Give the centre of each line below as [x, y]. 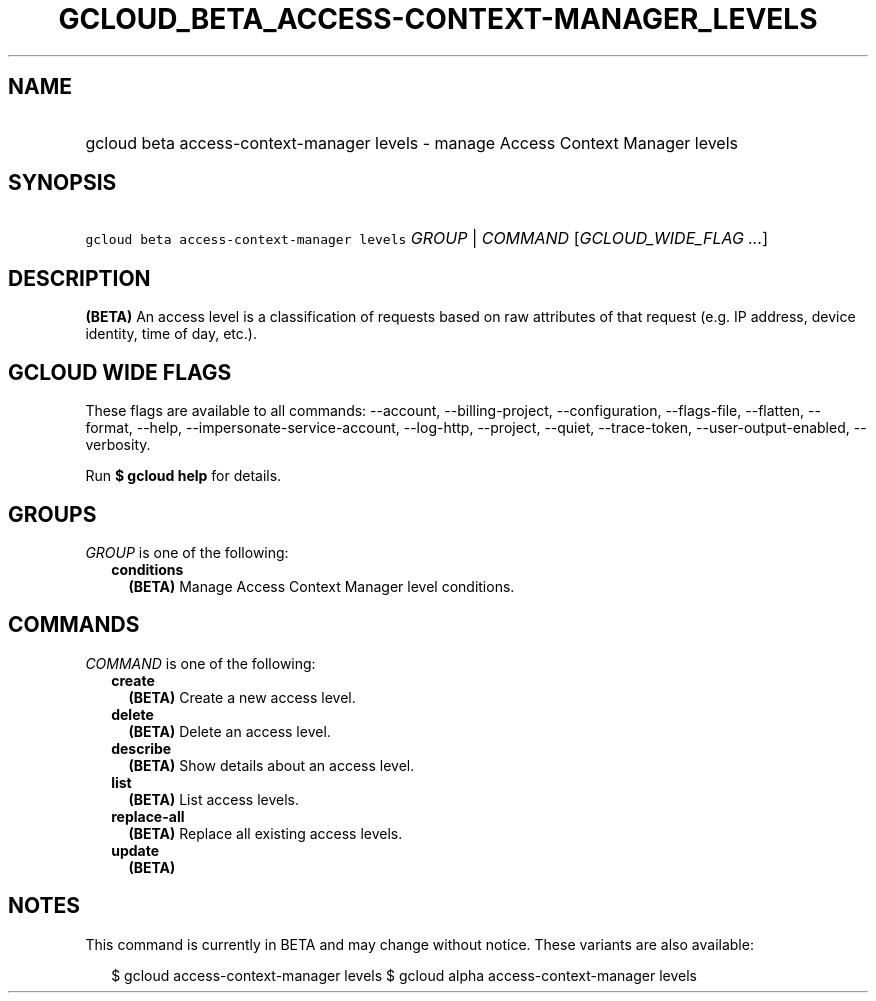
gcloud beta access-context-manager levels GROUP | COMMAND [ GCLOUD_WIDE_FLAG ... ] [427, 238]
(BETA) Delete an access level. [229, 731]
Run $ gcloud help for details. [183, 476]
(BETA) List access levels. [214, 799]
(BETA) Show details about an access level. [271, 765]
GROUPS [52, 514]
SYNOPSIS [62, 183]
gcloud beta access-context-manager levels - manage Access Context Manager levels [412, 142]
